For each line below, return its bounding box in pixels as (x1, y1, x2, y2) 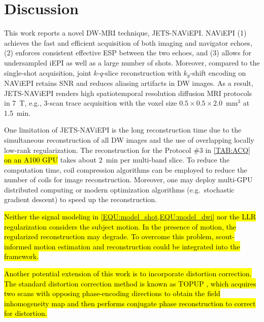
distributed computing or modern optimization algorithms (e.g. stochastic (4, 184, 235, 195)
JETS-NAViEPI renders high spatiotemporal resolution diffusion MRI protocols (4, 87, 252, 98)
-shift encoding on (190, 67, 246, 78)
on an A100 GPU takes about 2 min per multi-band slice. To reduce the (4, 154, 229, 165)
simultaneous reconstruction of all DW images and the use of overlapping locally (4, 134, 254, 145)
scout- (216, 231, 235, 242)
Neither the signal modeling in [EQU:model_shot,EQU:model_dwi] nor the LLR (4, 211, 256, 222)
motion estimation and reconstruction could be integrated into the (34, 241, 240, 251)
